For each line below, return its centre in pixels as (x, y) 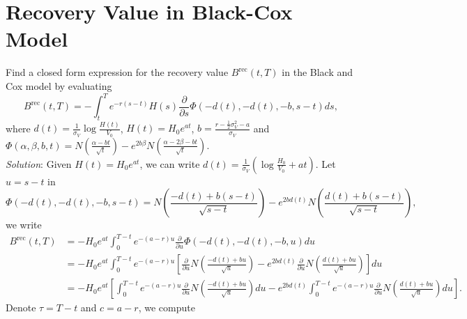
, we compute (167, 308)
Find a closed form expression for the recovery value (117, 72)
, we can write (170, 163)
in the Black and (317, 72)
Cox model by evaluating (59, 85)
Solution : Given (39, 163)
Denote (21, 308)
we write (24, 225)
